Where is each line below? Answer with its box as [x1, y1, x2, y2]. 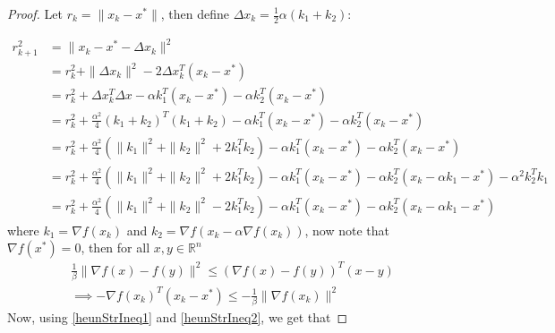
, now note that [304, 220, 390, 239]
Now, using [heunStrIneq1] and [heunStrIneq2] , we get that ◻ [7, 307, 348, 326]
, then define [160, 4, 229, 22]
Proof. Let [7, 4, 63, 22]
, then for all [81, 238, 150, 257]
